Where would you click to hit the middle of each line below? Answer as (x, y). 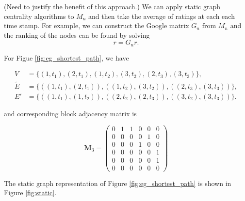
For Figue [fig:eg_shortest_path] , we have (66, 57)
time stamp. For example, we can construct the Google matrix (97, 25)
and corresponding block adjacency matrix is (70, 113)
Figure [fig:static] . (30, 193)
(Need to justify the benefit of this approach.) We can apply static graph (112, 6)
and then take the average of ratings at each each (162, 16)
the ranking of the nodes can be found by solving (77, 35)
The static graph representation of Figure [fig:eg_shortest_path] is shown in (118, 183)
